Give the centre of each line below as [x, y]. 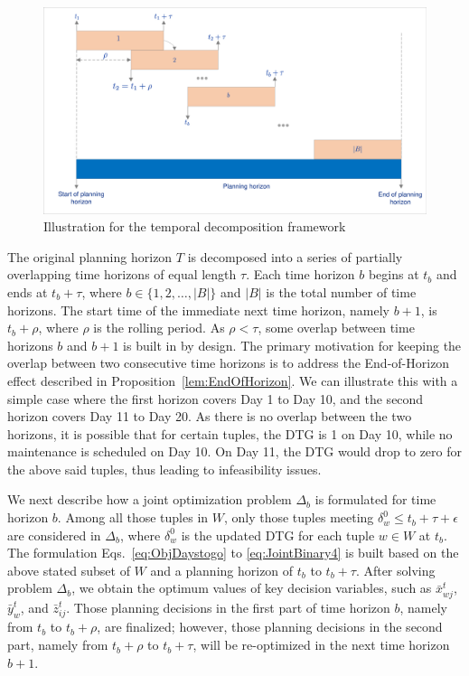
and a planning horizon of [222, 570]
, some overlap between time [336, 328]
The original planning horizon [90, 256]
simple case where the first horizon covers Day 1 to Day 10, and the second [216, 398]
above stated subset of [69, 570]
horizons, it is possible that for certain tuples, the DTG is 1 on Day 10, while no [230, 433]
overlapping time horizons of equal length [122, 274]
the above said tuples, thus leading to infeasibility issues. [164, 469]
